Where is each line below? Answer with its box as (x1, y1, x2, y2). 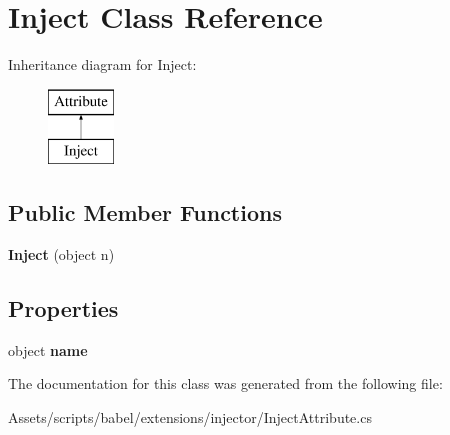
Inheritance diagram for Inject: (8, 54, 197, 75)
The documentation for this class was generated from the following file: (8, 373, 443, 394)
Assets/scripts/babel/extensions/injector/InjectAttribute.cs (8, 407, 372, 428)
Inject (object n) (8, 244, 115, 265)
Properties (8, 293, 119, 324)
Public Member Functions (8, 197, 282, 228)
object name (8, 339, 88, 360)
